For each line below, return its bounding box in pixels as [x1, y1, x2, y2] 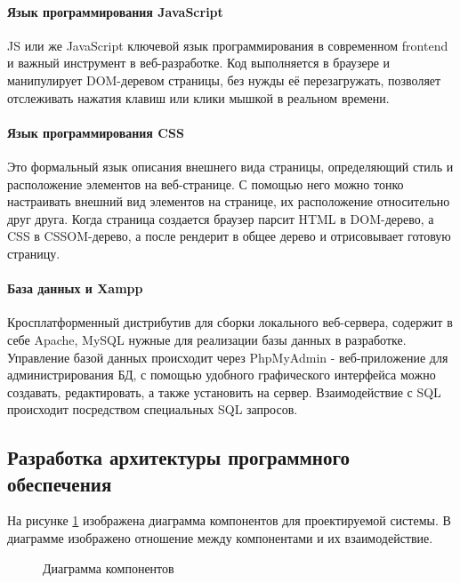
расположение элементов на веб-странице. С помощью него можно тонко [7, 174, 404, 193]
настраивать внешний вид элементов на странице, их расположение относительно [7, 192, 450, 211]
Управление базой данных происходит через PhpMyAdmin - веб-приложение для [7, 347, 448, 366]
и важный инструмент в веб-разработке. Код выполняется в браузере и [7, 53, 391, 72]
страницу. [7, 244, 61, 262]
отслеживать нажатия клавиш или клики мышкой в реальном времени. [7, 88, 390, 107]
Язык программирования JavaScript [7, 2, 223, 20]
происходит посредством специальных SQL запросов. [7, 400, 298, 419]
